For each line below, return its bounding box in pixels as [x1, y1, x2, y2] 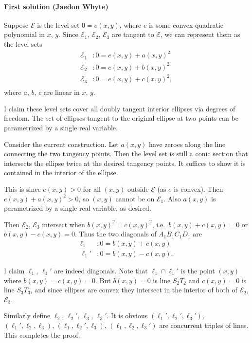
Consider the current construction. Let [4, 139, 119, 149]
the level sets [4, 38, 42, 49]
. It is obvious [107, 310, 148, 321]
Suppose [4, 19, 29, 30]
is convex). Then [174, 183, 223, 194]
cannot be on [115, 193, 155, 203]
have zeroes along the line [149, 139, 226, 149]
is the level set [37, 19, 80, 30]
